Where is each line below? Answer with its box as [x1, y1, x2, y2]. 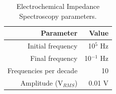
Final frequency [30, 52, 78, 63]
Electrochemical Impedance [16, 1, 100, 11]
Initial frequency [27, 41, 78, 51]
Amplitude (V [20, 77, 63, 88]
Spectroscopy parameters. [19, 10, 97, 21]
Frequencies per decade [7, 65, 78, 75]
